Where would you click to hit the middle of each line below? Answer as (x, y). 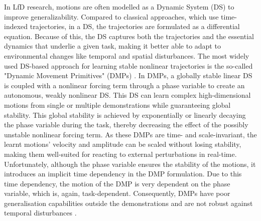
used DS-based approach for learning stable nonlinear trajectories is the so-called (128, 65)
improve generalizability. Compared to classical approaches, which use (111, 16)
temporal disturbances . (40, 213)
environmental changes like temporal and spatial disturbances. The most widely (127, 55)
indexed (16, 26)
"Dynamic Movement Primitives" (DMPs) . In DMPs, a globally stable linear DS (128, 75)
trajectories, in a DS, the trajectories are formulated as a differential (135, 26)
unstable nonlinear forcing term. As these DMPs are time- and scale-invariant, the (130, 134)
